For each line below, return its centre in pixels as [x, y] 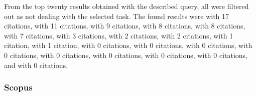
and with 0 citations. [36, 65]
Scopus [18, 87]
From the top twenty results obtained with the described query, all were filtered [126, 6]
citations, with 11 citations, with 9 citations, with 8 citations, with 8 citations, [125, 26]
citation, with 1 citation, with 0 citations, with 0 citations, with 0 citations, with [128, 45]
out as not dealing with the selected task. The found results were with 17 [117, 16]
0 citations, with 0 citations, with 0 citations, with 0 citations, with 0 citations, [126, 55]
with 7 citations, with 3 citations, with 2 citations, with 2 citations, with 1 [119, 35]
